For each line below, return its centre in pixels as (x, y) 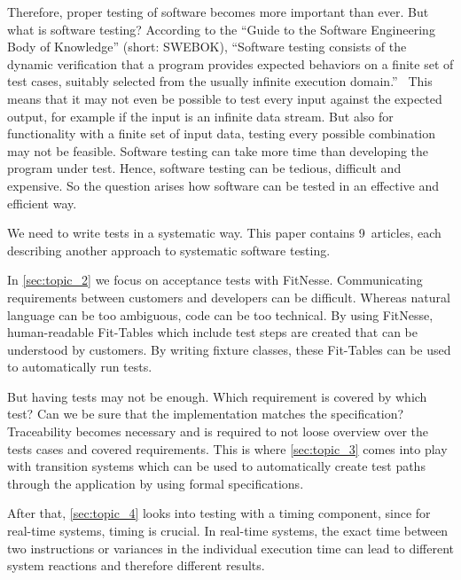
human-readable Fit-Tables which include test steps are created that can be (212, 332)
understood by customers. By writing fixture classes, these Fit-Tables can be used (229, 349)
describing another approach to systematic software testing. (169, 250)
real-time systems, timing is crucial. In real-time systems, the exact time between (228, 531)
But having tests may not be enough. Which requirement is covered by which (217, 396)
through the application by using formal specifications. (156, 483)
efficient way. (42, 203)
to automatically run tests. (80, 367)
